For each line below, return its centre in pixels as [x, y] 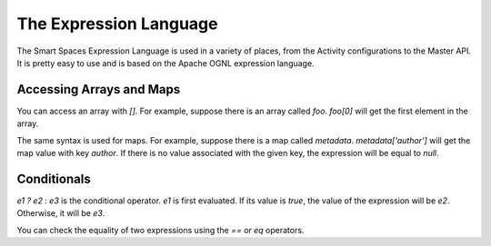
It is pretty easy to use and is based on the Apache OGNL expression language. [165, 63]
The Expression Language [117, 24]
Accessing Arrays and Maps [99, 89]
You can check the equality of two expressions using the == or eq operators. [160, 230]
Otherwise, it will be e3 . [61, 213]
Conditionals [54, 178]
